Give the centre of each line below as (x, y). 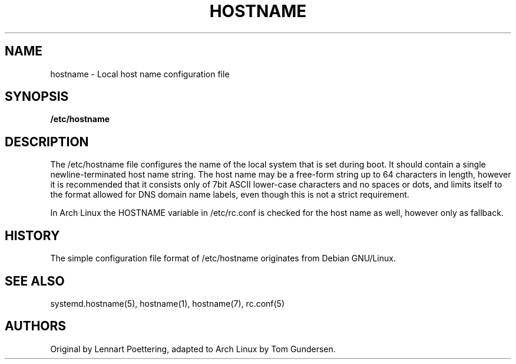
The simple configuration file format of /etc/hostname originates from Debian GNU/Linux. (223, 258)
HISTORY (32, 235)
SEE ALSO (35, 281)
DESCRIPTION (47, 142)
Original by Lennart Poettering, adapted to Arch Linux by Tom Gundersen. (193, 349)
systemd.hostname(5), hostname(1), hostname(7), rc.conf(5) (168, 303)
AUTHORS (36, 326)
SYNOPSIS (37, 97)
